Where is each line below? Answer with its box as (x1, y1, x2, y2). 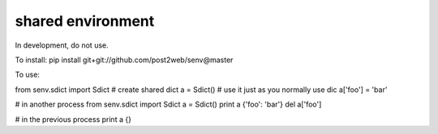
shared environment (15, 12, 155, 30)
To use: (15, 69, 41, 80)
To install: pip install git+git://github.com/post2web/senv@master (15, 55, 234, 65)
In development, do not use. (15, 40, 109, 50)
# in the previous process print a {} (15, 114, 131, 124)
